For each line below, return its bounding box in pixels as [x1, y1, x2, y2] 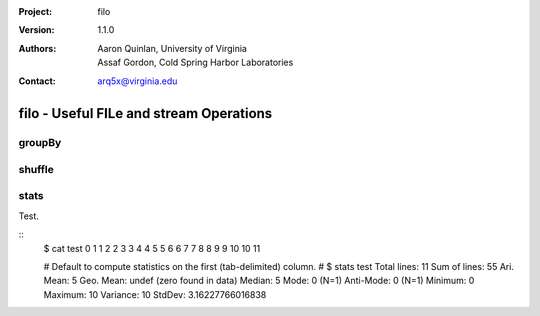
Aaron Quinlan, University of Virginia [97, 42, 247, 54]
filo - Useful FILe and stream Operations [18, 105, 273, 122]
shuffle [18, 162, 55, 176]
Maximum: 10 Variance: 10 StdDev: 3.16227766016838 [43, 288, 267, 300]
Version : [18, 24, 55, 36]
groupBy [18, 136, 62, 150]
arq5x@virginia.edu [97, 75, 178, 87]
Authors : [18, 42, 57, 54]
